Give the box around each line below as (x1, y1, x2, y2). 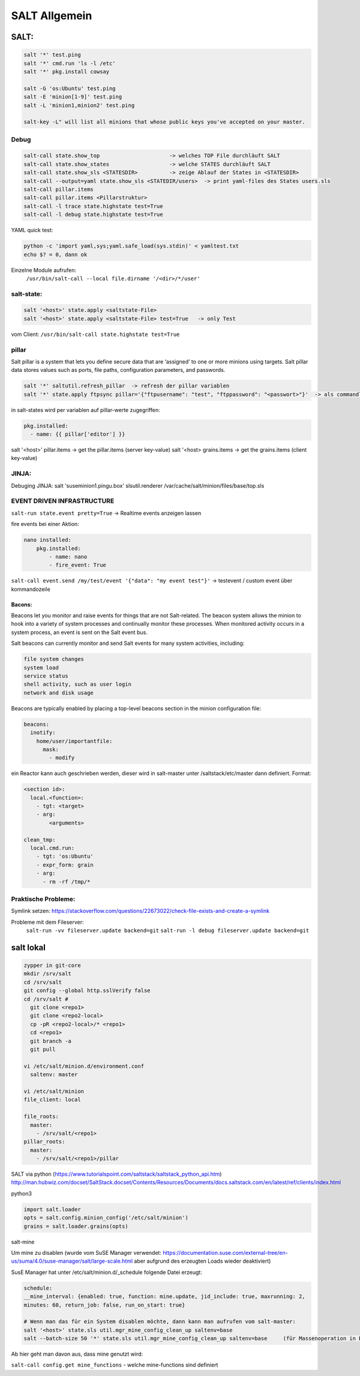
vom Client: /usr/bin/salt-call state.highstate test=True (11, 331, 180, 338)
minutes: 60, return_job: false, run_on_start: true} (23, 1302, 185, 1308)
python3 (11, 1189, 32, 1197)
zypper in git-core (23, 962, 81, 969)
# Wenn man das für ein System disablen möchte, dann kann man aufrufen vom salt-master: (23, 1318, 296, 1325)
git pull (30, 1045, 56, 1053)
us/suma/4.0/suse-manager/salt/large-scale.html (11, 1257, 133, 1265)
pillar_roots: (23, 1138, 65, 1145)
